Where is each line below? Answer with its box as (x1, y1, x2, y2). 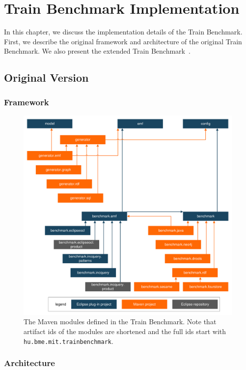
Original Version (4, 70, 89, 85)
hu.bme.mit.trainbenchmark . (24, 336, 113, 346)
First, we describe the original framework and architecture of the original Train (4, 36, 242, 46)
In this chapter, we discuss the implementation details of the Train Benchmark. (4, 27, 243, 37)
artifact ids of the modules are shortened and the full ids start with (24, 326, 226, 337)
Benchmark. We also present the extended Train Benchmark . (4, 46, 191, 56)
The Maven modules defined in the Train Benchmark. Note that (24, 316, 217, 327)
